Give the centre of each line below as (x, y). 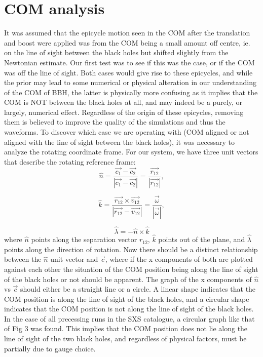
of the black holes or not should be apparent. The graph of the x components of (128, 279)
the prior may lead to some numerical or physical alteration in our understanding (130, 82)
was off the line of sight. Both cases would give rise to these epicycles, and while (128, 72)
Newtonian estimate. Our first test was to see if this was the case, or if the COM (129, 62)
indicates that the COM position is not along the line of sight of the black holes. (129, 309)
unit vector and (74, 259)
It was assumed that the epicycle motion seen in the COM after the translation (127, 33)
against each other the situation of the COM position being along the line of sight (131, 269)
